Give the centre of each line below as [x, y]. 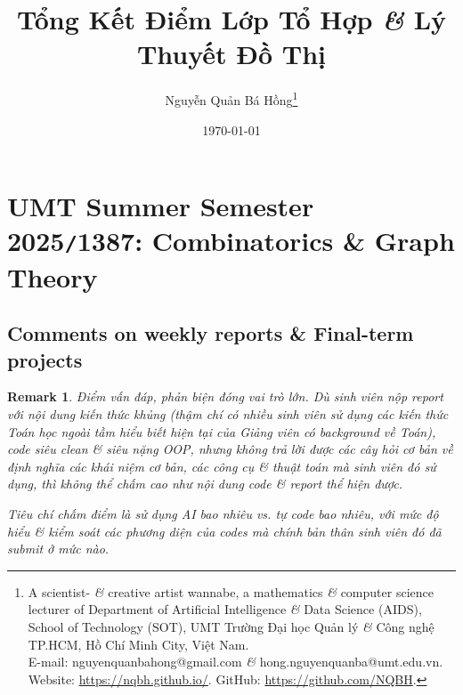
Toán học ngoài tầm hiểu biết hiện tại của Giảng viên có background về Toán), [222, 431]
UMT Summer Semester [161, 206]
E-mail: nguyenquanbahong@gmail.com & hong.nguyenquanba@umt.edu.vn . [236, 662]
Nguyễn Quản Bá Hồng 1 [231, 98]
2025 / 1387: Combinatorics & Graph [231, 241]
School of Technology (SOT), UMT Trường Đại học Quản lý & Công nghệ [231, 626]
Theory [53, 276]
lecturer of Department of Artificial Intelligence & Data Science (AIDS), [225, 609]
